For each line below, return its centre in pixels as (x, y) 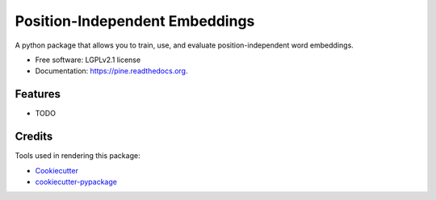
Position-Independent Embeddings (135, 21)
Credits (34, 137)
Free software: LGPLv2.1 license (88, 60)
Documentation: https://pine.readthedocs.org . (111, 71)
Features (38, 94)
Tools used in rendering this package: (78, 156)
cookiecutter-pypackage (76, 181)
